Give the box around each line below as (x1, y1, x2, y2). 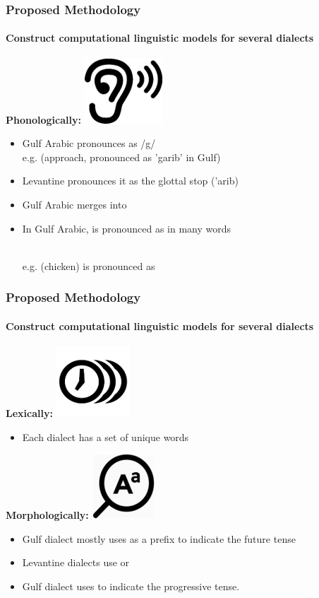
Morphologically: (6, 508, 89, 522)
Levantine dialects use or (22, 555, 130, 570)
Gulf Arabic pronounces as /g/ (22, 136, 156, 151)
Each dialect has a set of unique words (22, 429, 189, 444)
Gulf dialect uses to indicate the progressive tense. (22, 579, 240, 593)
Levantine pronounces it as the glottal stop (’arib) (22, 173, 239, 188)
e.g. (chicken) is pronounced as (22, 258, 155, 273)
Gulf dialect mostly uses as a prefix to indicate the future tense (22, 531, 296, 546)
